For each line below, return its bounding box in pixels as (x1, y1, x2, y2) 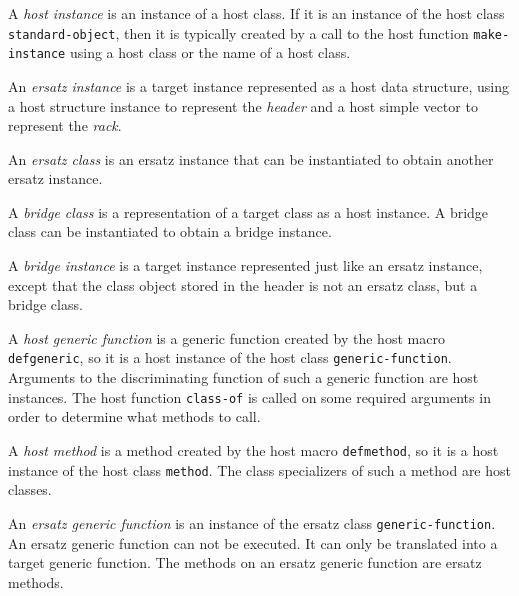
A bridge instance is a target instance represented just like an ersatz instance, (8, 255, 483, 276)
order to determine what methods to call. (8, 406, 261, 427)
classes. (8, 479, 52, 500)
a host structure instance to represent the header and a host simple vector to (8, 95, 478, 116)
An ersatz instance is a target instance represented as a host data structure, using (8, 75, 509, 96)
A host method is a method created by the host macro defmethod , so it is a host (8, 439, 499, 460)
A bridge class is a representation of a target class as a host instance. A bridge (8, 201, 489, 222)
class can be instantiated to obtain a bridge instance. (8, 221, 332, 242)
